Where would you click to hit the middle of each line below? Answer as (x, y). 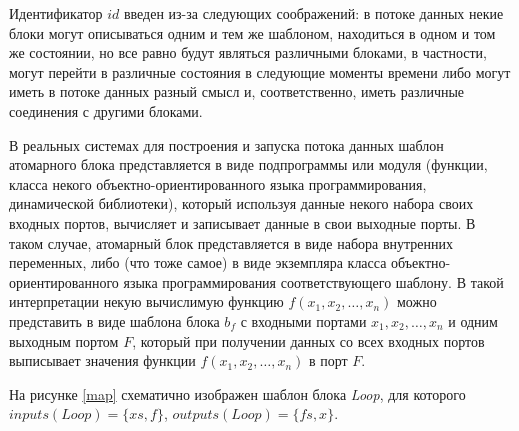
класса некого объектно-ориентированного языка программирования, (218, 183)
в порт (328, 360)
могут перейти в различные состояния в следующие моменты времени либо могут (260, 71)
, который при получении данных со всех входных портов (308, 340)
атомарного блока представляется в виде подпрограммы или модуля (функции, (248, 164)
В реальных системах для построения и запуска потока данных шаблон (226, 144)
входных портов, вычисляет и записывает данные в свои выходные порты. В (242, 222)
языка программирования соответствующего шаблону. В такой (313, 281)
